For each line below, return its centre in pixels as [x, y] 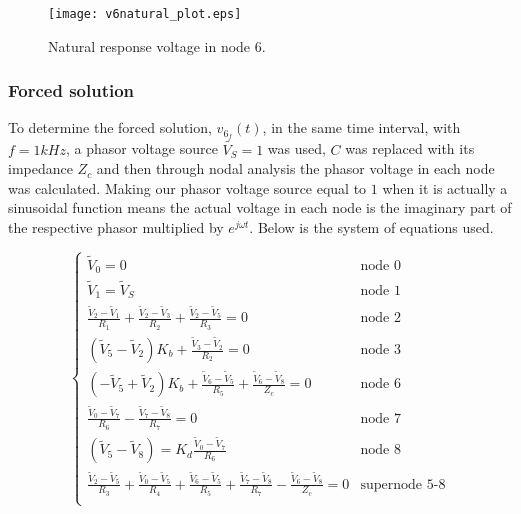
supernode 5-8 [403, 484]
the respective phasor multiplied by [116, 226]
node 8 [380, 450]
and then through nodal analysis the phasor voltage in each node [295, 168]
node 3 [380, 350]
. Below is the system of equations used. [371, 226]
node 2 [380, 318]
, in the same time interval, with [361, 127]
